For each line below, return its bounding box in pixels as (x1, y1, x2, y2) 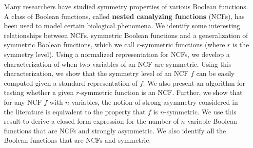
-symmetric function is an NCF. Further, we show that (79, 87, 243, 97)
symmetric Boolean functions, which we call (4, 39, 135, 50)
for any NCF (4, 96, 42, 107)
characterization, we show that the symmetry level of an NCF (4, 68, 189, 78)
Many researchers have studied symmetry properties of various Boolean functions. (4, 1, 248, 11)
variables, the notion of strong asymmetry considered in (71, 96, 238, 107)
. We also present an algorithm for (143, 77, 246, 88)
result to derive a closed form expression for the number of (4, 116, 179, 126)
